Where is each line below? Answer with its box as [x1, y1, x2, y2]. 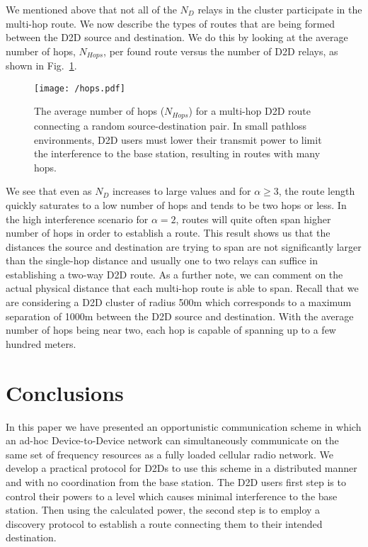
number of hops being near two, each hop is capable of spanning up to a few [6, 322, 336, 337]
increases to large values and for [112, 184, 251, 198]
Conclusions [6, 378, 124, 407]
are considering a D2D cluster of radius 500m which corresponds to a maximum [6, 295, 352, 310]
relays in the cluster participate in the [197, 2, 362, 16]
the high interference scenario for [6, 211, 149, 226]
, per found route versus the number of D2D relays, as [103, 43, 338, 58]
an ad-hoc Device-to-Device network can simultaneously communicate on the [6, 433, 339, 448]
